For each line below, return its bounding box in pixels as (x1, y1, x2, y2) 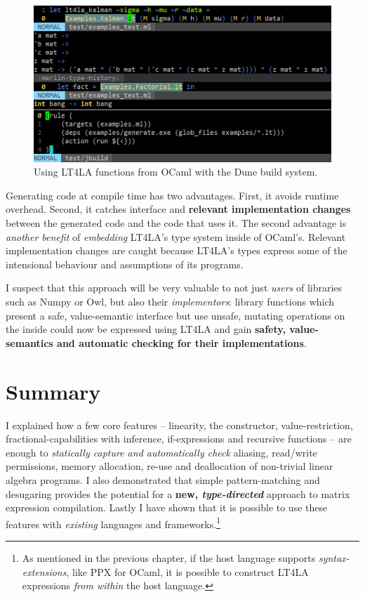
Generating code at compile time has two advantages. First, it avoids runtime (6, 188, 339, 202)
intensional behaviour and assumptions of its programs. (6, 256, 244, 271)
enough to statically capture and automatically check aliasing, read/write (6, 445, 317, 459)
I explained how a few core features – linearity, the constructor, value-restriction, (6, 417, 353, 432)
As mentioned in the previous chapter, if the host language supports (22, 550, 316, 565)
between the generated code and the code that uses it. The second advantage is (6, 216, 347, 230)
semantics (6, 335, 53, 350)
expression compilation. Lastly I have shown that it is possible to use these (6, 500, 328, 515)
